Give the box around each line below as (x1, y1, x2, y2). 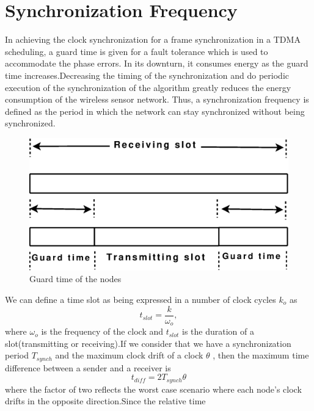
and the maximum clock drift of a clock (55, 349, 203, 362)
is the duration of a (182, 325, 255, 338)
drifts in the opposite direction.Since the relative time (5, 395, 206, 407)
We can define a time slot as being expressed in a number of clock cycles (5, 293, 276, 306)
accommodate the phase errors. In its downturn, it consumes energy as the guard (5, 57, 309, 70)
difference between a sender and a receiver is (5, 361, 171, 374)
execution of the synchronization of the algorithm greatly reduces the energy (5, 81, 291, 93)
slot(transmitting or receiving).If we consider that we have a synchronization (5, 336, 291, 349)
